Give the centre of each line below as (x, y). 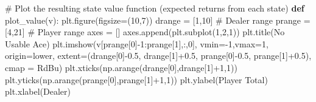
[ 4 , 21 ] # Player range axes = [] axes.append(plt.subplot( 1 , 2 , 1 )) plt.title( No (145, 32)
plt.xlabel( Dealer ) (38, 91)
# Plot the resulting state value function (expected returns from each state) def (155, 8)
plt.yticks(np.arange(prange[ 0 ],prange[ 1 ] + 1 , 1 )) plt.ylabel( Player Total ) (136, 79)
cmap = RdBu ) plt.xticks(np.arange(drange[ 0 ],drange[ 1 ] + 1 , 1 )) (121, 67)
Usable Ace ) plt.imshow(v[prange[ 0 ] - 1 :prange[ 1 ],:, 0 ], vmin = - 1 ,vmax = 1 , (137, 43)
